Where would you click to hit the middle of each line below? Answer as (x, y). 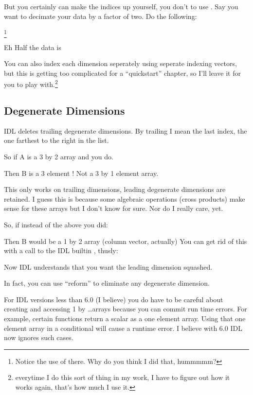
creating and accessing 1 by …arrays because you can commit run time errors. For (126, 309)
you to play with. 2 (31, 83)
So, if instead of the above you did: (56, 224)
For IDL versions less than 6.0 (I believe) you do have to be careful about (114, 299)
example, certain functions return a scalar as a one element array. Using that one (125, 318)
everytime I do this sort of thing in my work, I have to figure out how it (123, 377)
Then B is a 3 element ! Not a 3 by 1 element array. (81, 173)
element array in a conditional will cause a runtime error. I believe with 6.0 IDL (123, 328)
